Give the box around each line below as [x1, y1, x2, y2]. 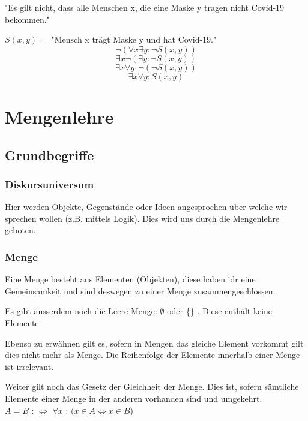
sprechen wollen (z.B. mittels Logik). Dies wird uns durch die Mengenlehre [5, 212, 280, 224]
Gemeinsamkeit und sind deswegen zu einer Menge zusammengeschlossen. [5, 284, 276, 297]
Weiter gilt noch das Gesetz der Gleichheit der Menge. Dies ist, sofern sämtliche [5, 380, 299, 393]
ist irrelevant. [5, 360, 54, 372]
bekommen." [5, 13, 50, 25]
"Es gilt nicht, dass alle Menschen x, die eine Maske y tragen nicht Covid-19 [5, 1, 285, 13]
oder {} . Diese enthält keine [167, 305, 273, 317]
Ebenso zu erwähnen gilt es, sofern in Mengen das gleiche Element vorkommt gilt [5, 336, 304, 349]
